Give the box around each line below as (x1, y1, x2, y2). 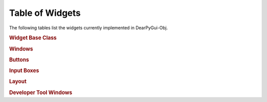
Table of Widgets (9, 7, 81, 18)
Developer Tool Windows (9, 89, 73, 96)
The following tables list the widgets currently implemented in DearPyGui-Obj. (9, 25, 168, 31)
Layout (9, 78, 27, 85)
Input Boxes (9, 67, 40, 74)
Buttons (9, 56, 29, 63)
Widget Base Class (9, 35, 57, 42)
